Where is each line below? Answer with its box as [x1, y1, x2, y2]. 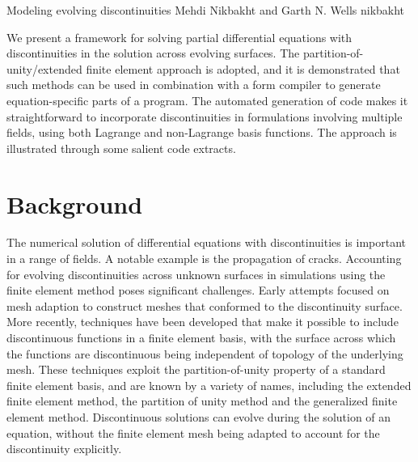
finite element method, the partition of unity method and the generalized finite [6, 392, 398, 409]
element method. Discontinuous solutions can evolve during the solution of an [6, 409, 391, 425]
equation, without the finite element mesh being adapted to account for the [6, 424, 380, 441]
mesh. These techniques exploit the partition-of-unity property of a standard [6, 361, 386, 378]
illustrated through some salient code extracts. [6, 139, 236, 156]
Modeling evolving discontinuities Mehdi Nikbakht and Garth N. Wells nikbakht [6, 2, 405, 18]
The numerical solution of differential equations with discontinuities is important [6, 234, 407, 251]
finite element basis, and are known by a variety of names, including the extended [6, 376, 412, 393]
